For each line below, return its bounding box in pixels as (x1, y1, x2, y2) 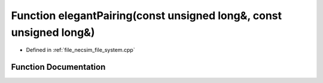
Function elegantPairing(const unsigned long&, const (11, 9, 282, 22)
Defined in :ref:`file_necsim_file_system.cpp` (26, 47, 135, 54)
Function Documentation (11, 62, 106, 72)
